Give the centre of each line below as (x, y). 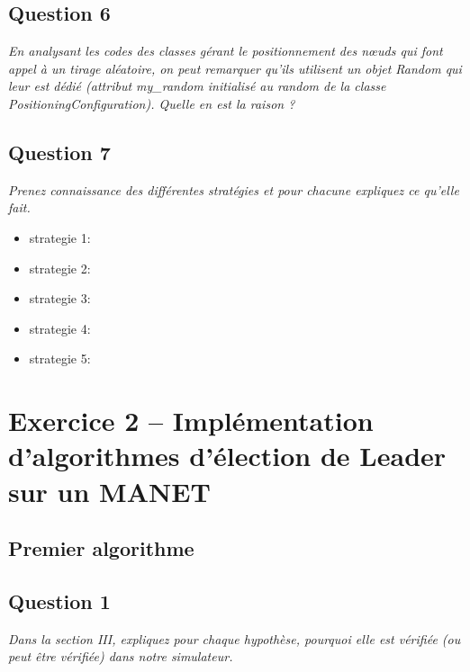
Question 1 (59, 600)
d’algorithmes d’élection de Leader (227, 456)
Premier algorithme (101, 548)
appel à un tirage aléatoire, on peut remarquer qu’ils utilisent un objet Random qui (235, 68)
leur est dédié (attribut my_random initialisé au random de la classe (197, 86)
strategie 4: (60, 328)
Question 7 (59, 152)
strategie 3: (60, 298)
